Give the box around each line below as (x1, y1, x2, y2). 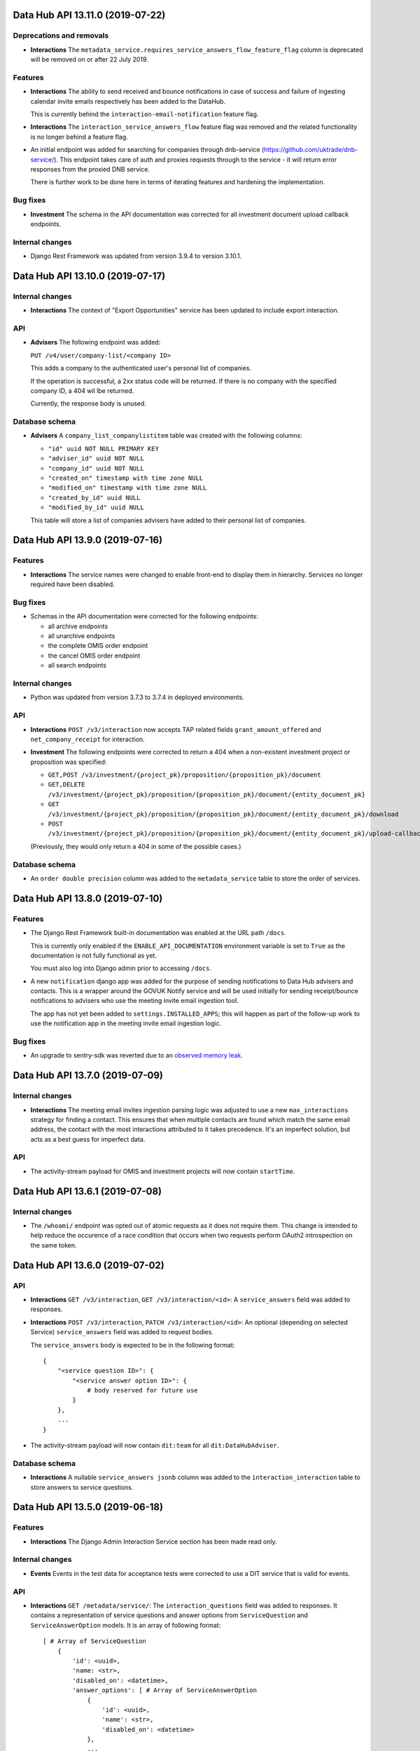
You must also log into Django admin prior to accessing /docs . (30, 964, 211, 973)
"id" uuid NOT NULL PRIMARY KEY (48, 445, 159, 452)
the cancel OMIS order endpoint (48, 651, 141, 660)
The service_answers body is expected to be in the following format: (30, 1341, 235, 1349)
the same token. (30, 1240, 77, 1250)
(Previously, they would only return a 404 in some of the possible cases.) (30, 842, 241, 850)
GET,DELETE (48, 781, 85, 789)
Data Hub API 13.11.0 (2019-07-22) (13, 9, 166, 21)
